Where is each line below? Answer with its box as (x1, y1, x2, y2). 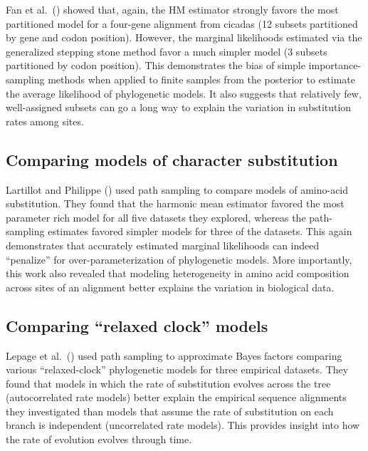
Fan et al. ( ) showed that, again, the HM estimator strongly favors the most (6, 2, 339, 16)
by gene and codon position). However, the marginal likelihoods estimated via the (6, 30, 362, 45)
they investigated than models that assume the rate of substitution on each (6, 403, 334, 418)
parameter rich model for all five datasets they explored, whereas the (6, 209, 306, 224)
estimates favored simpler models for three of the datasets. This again (48, 224, 352, 239)
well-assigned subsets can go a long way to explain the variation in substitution (6, 100, 352, 115)
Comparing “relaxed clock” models (6, 314, 268, 336)
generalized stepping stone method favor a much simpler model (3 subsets (6, 43, 327, 58)
